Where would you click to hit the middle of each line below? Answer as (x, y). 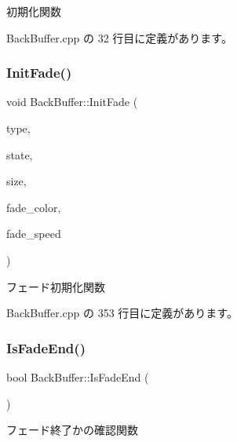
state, (20, 154)
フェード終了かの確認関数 (72, 430)
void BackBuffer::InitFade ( (72, 102)
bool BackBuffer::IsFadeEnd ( (78, 376)
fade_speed (34, 234)
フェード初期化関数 (56, 286)
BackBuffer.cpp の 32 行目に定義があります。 (119, 37)
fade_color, (34, 207)
